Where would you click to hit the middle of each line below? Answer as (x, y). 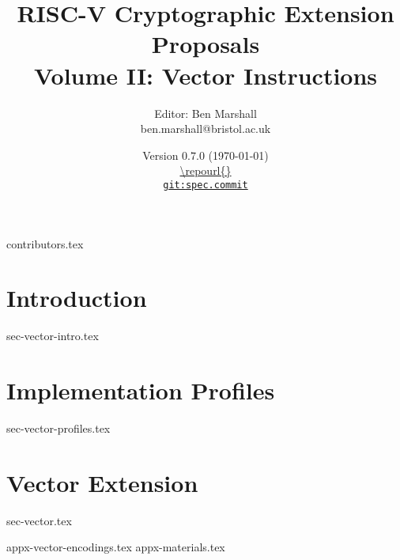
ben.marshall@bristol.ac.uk (206, 129)
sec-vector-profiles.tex (58, 428)
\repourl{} (206, 170)
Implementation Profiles (141, 390)
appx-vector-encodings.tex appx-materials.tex (116, 547)
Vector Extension (102, 482)
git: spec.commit (206, 185)
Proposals (206, 44)
